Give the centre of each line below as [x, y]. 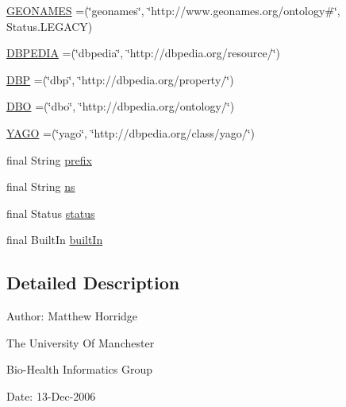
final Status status [51, 213]
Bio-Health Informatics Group [80, 369]
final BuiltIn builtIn [55, 240]
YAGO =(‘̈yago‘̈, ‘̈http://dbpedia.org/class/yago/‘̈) [131, 132]
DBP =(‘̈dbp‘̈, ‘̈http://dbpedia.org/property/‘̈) [120, 79]
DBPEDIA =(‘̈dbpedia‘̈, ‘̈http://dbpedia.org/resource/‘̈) [144, 53]
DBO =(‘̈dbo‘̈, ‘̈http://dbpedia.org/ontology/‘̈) [121, 106]
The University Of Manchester [81, 342]
